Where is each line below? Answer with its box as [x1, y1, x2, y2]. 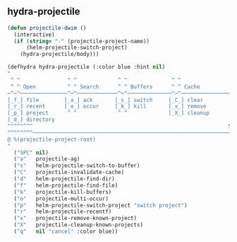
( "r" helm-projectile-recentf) [13, 208, 112, 215]
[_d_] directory [7, 116, 55, 123]
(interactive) [13, 31, 55, 38]
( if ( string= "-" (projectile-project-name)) [13, 38, 150, 45]
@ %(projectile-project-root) [7, 136, 97, 143]
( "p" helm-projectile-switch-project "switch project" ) [13, 202, 188, 209]
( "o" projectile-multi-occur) [13, 195, 109, 202]
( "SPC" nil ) [13, 149, 49, 156]
